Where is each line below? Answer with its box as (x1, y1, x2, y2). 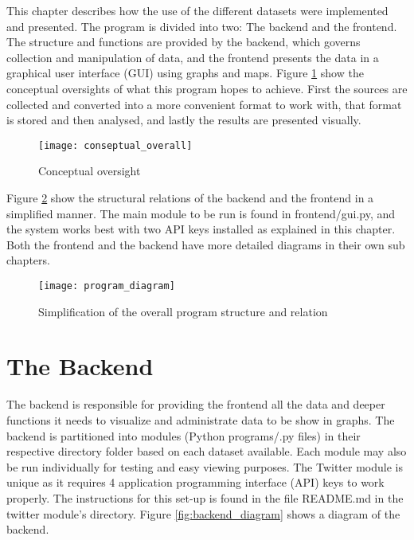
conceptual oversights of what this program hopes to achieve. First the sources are (6, 80, 408, 96)
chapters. (6, 252, 50, 268)
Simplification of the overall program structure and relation (38, 303, 328, 319)
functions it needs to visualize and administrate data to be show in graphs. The (6, 411, 395, 428)
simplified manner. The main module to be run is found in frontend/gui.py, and (6, 205, 396, 221)
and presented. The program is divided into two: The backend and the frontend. (6, 18, 397, 34)
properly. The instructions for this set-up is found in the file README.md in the (6, 489, 404, 506)
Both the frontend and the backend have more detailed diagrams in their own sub (6, 236, 405, 252)
